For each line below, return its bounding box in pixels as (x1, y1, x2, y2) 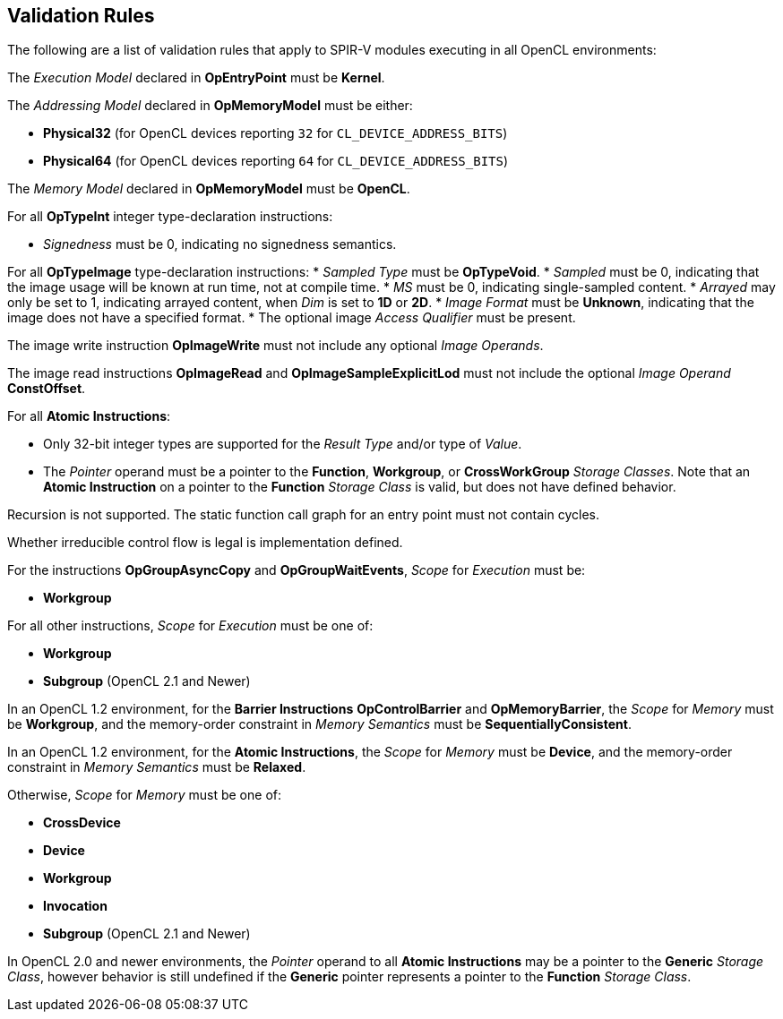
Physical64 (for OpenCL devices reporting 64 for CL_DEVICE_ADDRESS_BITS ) (43, 153, 509, 169)
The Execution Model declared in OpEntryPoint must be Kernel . (7, 70, 385, 86)
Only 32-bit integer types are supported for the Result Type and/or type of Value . (43, 436, 522, 452)
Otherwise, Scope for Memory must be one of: (7, 787, 281, 803)
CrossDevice (43, 815, 121, 831)
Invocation (43, 898, 108, 914)
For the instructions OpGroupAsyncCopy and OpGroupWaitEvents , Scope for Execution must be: (7, 562, 586, 578)
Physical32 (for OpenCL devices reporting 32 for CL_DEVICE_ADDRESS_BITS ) (43, 125, 508, 141)
